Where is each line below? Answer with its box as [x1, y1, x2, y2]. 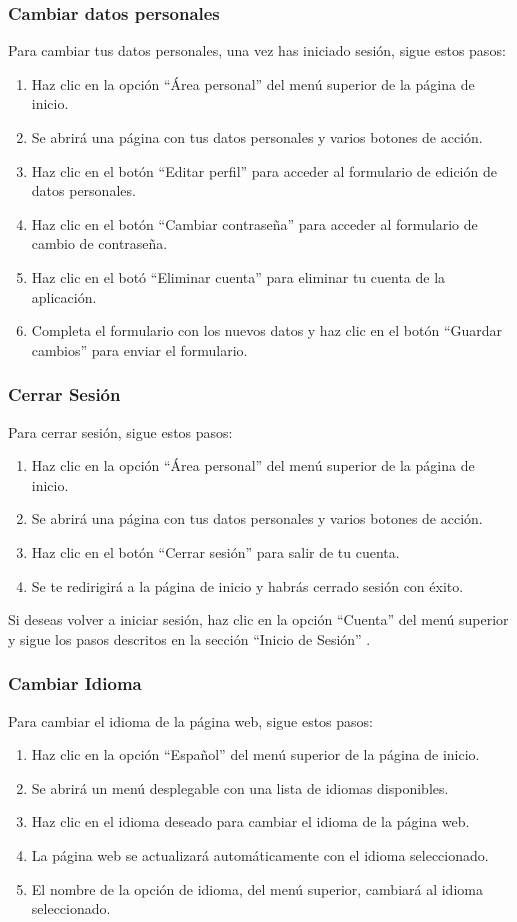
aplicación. [31, 286, 97, 307]
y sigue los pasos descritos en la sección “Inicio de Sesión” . [8, 628, 371, 649]
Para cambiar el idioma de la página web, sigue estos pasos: [8, 710, 374, 731]
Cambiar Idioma [8, 671, 142, 696]
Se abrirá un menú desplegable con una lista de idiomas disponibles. [31, 777, 449, 798]
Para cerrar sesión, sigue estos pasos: [8, 421, 233, 442]
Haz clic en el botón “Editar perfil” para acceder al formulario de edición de [31, 160, 497, 181]
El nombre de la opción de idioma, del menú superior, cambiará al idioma [31, 878, 483, 899]
